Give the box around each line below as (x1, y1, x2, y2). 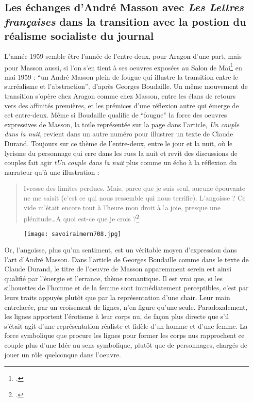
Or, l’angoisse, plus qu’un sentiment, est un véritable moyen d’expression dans (4, 245, 237, 255)
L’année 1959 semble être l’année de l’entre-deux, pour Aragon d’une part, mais (4, 50, 242, 61)
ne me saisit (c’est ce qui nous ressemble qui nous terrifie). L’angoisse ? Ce (23, 192, 246, 202)
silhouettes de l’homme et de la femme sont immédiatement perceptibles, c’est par (4, 283, 249, 293)
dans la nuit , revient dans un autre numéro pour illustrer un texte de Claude (4, 129, 233, 139)
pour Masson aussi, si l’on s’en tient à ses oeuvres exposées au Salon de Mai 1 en (4, 61, 242, 72)
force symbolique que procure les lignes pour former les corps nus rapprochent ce (4, 330, 245, 340)
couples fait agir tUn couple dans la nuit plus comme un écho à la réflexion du (4, 157, 237, 167)
